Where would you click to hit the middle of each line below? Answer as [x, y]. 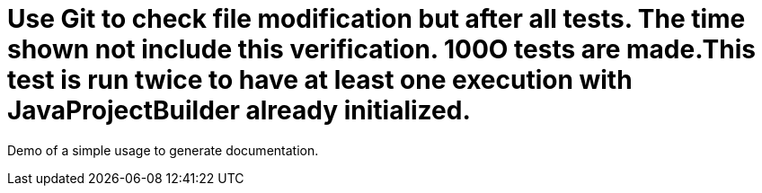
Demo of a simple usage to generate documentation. [163, 150]
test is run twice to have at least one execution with [320, 80]
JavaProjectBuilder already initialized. [239, 110]
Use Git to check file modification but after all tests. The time [377, 19]
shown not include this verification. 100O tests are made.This [381, 49]
